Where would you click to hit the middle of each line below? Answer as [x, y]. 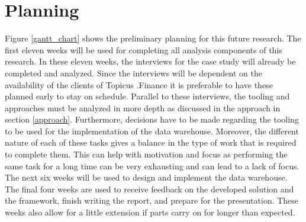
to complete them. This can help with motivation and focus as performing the [146, 154]
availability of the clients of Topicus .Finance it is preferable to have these [139, 84]
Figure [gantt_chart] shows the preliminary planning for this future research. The [153, 38]
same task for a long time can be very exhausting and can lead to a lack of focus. [152, 165]
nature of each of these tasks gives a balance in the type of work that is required [151, 142]
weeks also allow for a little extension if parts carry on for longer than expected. [150, 212]
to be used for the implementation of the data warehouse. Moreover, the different [152, 131]
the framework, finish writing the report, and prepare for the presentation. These [152, 200]
